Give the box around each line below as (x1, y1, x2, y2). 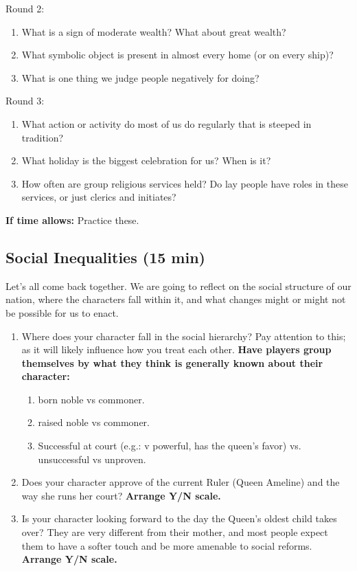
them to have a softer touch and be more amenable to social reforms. (21, 538, 312, 552)
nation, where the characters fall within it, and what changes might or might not (5, 292, 346, 306)
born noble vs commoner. (38, 392, 145, 406)
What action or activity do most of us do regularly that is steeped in (21, 116, 312, 131)
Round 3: (5, 93, 45, 108)
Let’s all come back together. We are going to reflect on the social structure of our (5, 278, 352, 293)
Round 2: (5, 1, 45, 15)
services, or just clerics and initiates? (21, 190, 176, 204)
